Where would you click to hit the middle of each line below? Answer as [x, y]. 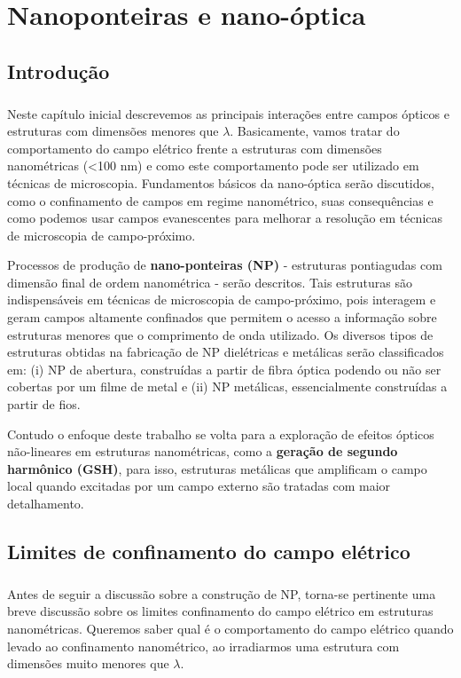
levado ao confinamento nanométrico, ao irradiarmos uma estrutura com [203, 646]
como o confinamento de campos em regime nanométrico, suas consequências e [220, 200]
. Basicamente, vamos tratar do [315, 131]
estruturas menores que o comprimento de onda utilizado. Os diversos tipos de [220, 334]
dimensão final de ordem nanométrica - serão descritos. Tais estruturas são [210, 282]
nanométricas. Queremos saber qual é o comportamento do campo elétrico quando [230, 628]
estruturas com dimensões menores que [113, 131]
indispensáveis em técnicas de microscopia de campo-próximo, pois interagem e [222, 300]
